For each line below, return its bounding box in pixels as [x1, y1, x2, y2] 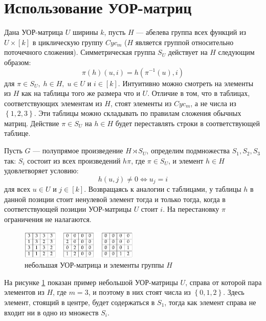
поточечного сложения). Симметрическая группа [4, 47, 156, 57]
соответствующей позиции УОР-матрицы [4, 204, 131, 214]
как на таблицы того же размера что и [21, 88, 140, 98]
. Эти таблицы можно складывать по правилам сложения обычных [34, 108, 241, 118]
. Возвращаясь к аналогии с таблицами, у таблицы [84, 184, 241, 194]
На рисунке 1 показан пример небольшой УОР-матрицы [4, 276, 178, 287]
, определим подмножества [146, 145, 230, 156]
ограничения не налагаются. [4, 214, 92, 225]
